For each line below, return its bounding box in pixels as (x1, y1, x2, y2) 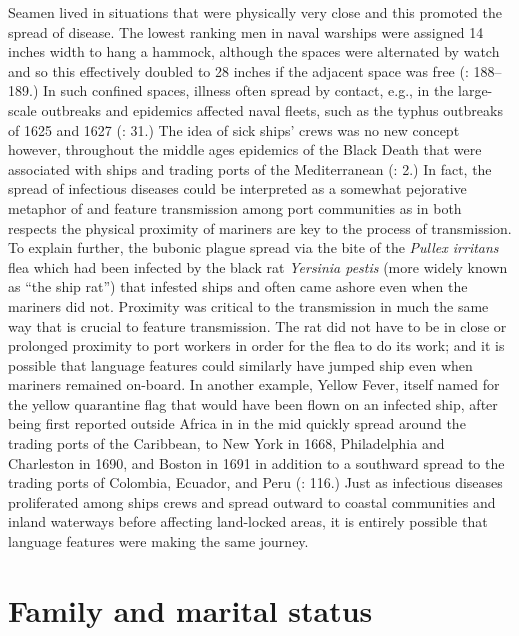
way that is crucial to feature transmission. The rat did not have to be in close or (8, 315, 507, 336)
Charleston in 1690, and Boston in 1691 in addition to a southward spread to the (8, 452, 505, 473)
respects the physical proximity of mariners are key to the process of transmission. (8, 217, 512, 238)
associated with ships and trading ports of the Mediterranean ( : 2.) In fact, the (8, 158, 492, 179)
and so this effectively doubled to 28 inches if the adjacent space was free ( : (8, 60, 469, 81)
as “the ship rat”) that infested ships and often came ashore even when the (8, 276, 468, 297)
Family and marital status (8, 589, 373, 630)
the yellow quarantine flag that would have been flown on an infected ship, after (8, 393, 498, 414)
